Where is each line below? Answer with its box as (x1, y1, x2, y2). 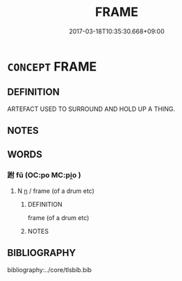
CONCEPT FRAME (7, 58, 97, 74)
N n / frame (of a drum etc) (17, 187, 95, 195)
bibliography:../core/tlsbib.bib (7, 265, 92, 274)
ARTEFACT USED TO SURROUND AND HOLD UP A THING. (7, 105, 176, 113)
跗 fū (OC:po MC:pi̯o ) (7, 171, 81, 180)
